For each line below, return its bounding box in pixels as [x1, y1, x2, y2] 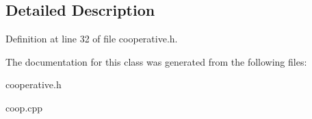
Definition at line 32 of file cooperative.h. [5, 31, 178, 46]
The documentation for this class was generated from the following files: [5, 54, 307, 68]
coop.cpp [5, 100, 43, 114]
